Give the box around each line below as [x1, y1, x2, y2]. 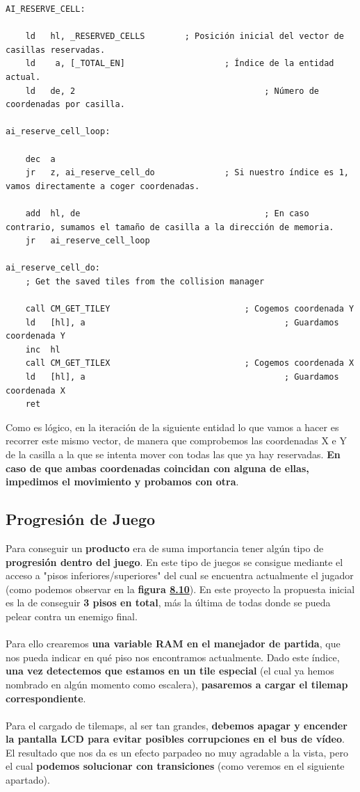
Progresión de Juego [6, 508, 156, 530]
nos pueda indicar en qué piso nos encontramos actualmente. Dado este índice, [6, 649, 340, 664]
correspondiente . [6, 690, 86, 705]
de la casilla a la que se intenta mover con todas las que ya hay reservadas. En [6, 447, 341, 461]
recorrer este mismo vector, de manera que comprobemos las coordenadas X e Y [6, 433, 347, 448]
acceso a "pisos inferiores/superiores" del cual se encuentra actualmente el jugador [6, 568, 354, 583]
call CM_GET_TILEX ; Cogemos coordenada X [25, 358, 354, 369]
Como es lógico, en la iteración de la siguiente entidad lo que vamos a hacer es [6, 419, 339, 434]
